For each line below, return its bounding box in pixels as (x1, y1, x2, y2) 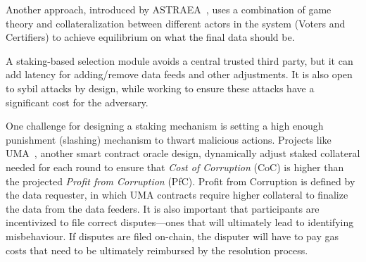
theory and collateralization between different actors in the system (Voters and (6, 15, 346, 30)
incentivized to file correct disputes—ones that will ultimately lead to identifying (6, 215, 354, 230)
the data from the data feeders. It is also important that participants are (6, 201, 320, 216)
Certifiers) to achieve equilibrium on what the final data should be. (6, 30, 295, 44)
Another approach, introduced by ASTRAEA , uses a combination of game (6, 2, 332, 16)
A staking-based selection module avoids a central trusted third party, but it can (6, 53, 353, 68)
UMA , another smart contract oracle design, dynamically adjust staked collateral (6, 146, 360, 161)
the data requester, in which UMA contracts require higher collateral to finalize (6, 187, 348, 202)
